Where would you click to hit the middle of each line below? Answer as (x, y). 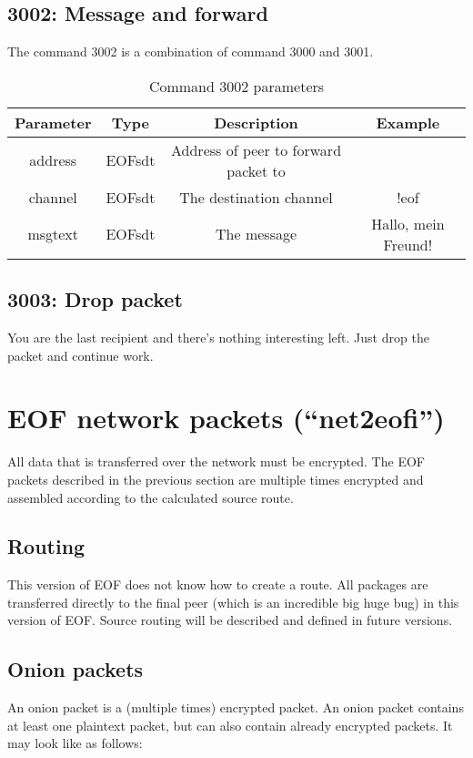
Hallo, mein (408, 223)
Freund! (408, 244)
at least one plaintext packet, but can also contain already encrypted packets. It (230, 725)
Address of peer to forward (257, 149)
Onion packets (75, 669)
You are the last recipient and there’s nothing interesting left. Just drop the (218, 337)
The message (257, 234)
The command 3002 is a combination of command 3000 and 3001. (191, 51)
